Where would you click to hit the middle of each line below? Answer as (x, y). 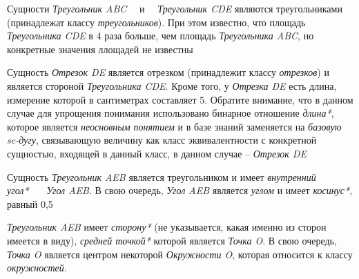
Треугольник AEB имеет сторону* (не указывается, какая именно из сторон (167, 227)
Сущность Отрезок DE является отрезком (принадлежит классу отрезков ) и (168, 72)
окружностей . (37, 268)
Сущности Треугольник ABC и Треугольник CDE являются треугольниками (175, 8)
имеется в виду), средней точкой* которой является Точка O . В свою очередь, (172, 240)
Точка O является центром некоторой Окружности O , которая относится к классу (180, 254)
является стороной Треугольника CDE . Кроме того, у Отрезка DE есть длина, (172, 85)
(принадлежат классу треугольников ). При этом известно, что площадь (156, 22)
